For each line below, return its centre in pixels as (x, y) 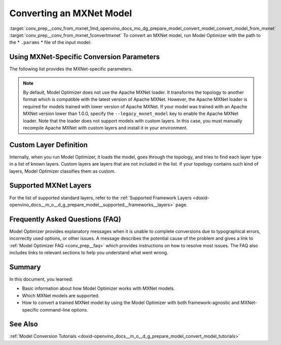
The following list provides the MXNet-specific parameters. (71, 69)
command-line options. (64, 310)
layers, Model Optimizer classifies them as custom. (63, 171)
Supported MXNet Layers (50, 186)
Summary (25, 267)
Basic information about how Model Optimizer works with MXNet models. (98, 288)
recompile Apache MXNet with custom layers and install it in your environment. (105, 128)
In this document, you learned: (41, 279)
